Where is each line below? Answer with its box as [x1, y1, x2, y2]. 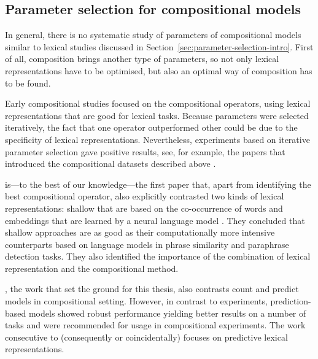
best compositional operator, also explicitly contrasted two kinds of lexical [5, 190, 284, 203]
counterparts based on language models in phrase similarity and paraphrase [5, 237, 289, 250]
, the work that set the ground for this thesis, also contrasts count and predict [5, 282, 299, 295]
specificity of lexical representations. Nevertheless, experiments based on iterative [5, 133, 310, 145]
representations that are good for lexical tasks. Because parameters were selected [5, 109, 309, 122]
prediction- [270, 295, 311, 307]
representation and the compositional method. [5, 261, 179, 274]
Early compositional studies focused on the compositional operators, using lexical [5, 97, 311, 110]
